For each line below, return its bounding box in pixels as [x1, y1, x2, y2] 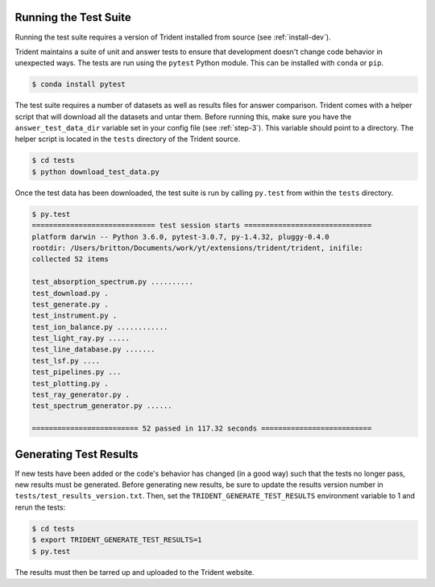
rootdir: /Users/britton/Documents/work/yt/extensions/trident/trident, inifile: [31, 243, 364, 252]
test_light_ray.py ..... [31, 334, 130, 343]
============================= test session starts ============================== [31, 221, 372, 230]
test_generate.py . [31, 299, 109, 309]
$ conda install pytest [31, 80, 126, 89]
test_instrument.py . [31, 311, 118, 320]
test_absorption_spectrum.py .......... [31, 277, 193, 286]
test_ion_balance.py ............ [31, 323, 168, 331]
